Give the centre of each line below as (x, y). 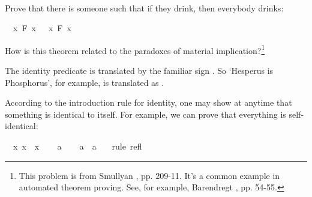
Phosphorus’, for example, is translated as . (85, 82)
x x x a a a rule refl (77, 146)
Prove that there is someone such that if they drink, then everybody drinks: (144, 8)
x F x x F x (42, 28)
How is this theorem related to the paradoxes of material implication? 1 (135, 49)
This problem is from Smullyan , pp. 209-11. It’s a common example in (149, 175)
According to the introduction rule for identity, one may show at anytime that (148, 102)
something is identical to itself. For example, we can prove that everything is (145, 114)
